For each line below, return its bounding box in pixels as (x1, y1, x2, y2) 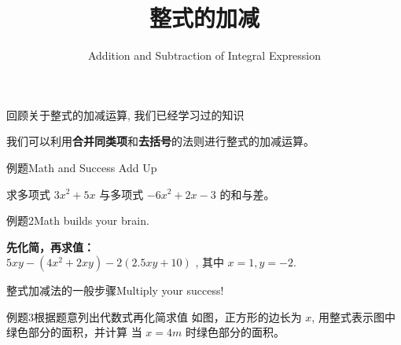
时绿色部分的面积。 (185, 324, 285, 340)
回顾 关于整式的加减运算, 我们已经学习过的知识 (6, 106, 245, 123)
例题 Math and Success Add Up (6, 159, 157, 175)
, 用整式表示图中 (311, 308, 395, 325)
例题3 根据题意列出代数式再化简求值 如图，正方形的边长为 (6, 308, 302, 325)
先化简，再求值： (6, 238, 94, 255)
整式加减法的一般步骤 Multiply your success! (6, 282, 224, 299)
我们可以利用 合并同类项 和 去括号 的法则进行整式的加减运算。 (6, 133, 315, 149)
